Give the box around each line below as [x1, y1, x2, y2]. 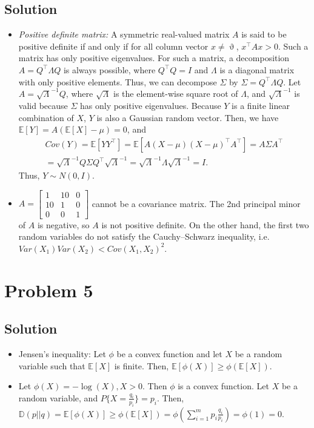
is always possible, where [63, 63, 156, 76]
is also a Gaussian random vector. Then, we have [96, 111, 279, 123]
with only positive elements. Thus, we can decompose [18, 75, 217, 88]
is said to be [241, 28, 287, 41]
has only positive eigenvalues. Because [80, 99, 221, 112]
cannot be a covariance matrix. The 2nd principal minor [92, 197, 301, 209]
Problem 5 [4, 277, 93, 302]
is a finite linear [232, 99, 290, 112]
